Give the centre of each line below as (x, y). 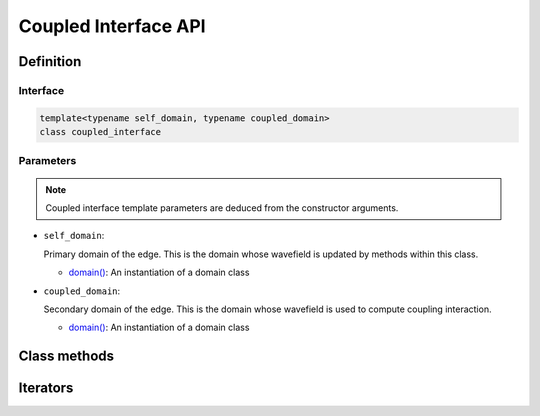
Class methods (66, 356)
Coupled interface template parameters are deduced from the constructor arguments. (222, 208)
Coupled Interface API (112, 26)
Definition (50, 61)
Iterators (46, 388)
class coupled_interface (100, 132)
